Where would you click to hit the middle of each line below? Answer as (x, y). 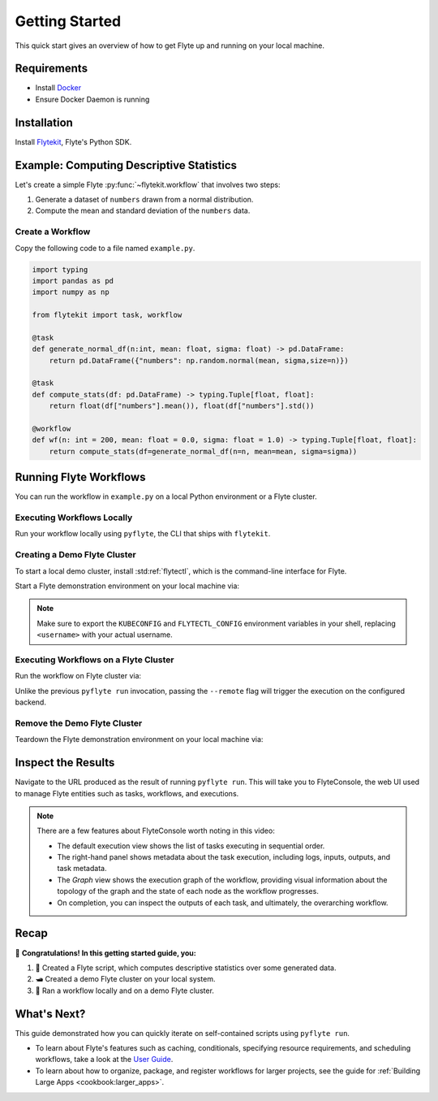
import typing (60, 269)
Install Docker (58, 88)
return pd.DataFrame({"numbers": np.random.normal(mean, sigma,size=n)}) (199, 360)
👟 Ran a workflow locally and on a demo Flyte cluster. (125, 990)
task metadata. (82, 869)
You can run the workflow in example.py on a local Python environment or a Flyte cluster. (166, 496)
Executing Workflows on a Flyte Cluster (94, 660)
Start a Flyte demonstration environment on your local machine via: (127, 586)
